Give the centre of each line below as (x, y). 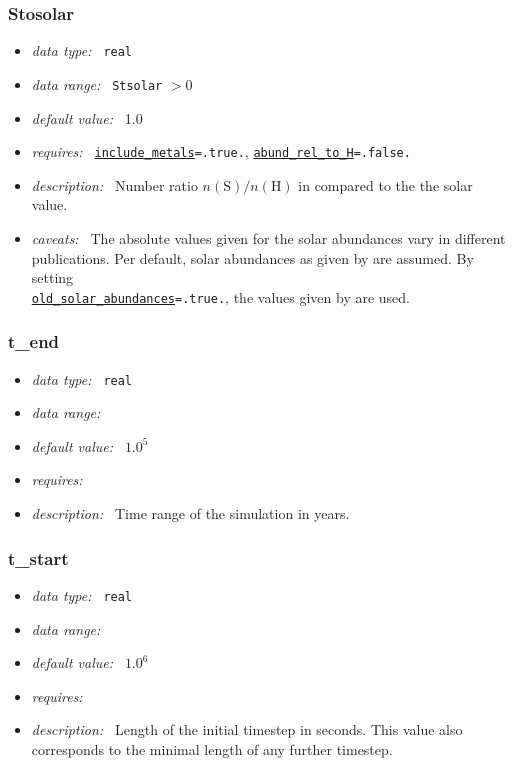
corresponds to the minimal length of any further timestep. (212, 748)
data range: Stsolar (97, 83)
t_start (38, 557)
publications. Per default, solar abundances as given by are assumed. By (252, 257)
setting (52, 277)
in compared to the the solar (385, 184)
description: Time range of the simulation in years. (190, 513)
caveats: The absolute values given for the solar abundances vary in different (268, 237)
